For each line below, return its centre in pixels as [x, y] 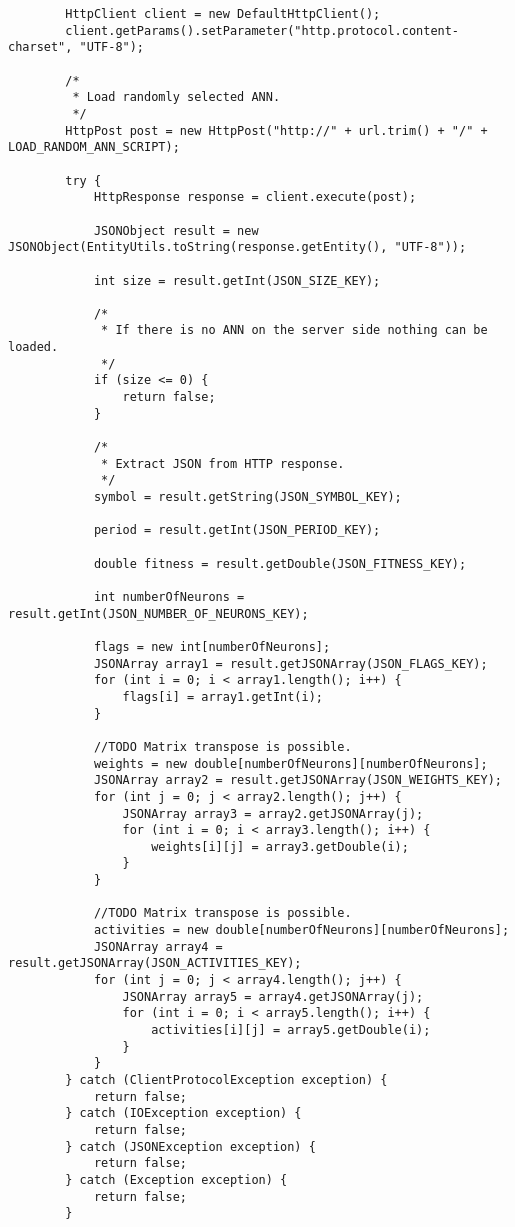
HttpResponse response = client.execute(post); [255, 197]
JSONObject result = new [176, 230]
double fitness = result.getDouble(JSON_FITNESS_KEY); [280, 563]
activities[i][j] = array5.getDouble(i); [291, 1030]
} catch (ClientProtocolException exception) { [226, 1080]
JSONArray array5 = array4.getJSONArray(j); [273, 996]
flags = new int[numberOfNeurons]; [212, 646]
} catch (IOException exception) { [183, 1113]
